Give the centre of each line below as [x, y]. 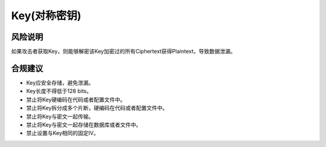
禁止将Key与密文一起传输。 [60, 116]
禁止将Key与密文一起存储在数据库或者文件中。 [84, 124]
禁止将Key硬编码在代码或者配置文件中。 [76, 100]
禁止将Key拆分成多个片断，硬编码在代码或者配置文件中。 [97, 108]
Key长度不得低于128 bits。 [59, 91]
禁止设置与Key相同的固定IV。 [63, 133]
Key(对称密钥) [46, 16]
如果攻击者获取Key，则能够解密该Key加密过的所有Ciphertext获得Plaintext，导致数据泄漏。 [123, 52]
